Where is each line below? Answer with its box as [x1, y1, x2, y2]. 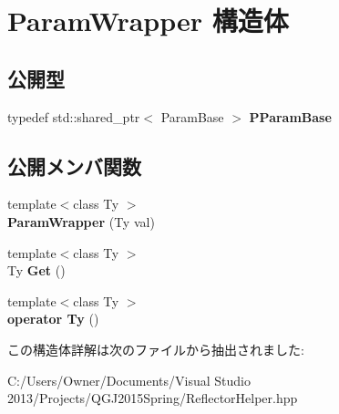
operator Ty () [7, 309, 99, 328]
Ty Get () [7, 261, 66, 280]
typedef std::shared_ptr [7, 107, 140, 126]
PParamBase [249, 107, 332, 126]
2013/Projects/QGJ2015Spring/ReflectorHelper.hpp [7, 388, 298, 408]
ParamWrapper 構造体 [7, 2, 289, 39]
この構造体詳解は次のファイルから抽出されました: [7, 339, 304, 358]
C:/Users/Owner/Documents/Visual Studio [7, 370, 251, 389]
